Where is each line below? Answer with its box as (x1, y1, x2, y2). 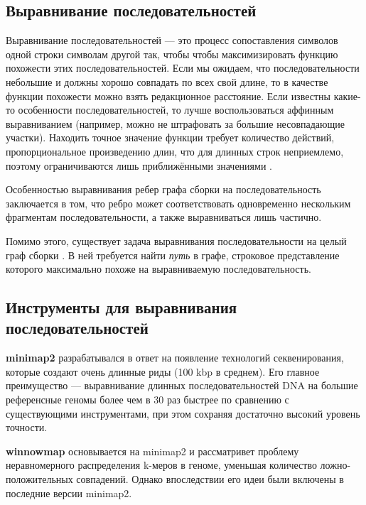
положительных (6, 472, 73, 487)
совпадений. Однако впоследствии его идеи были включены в (76, 472, 344, 487)
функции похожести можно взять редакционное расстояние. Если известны (6, 88, 330, 103)
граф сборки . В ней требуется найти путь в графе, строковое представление (6, 247, 340, 262)
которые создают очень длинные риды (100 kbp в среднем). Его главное (6, 364, 320, 379)
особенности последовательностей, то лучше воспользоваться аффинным (18, 102, 334, 117)
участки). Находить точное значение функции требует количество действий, (6, 130, 335, 145)
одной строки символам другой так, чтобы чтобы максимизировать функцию (6, 46, 338, 61)
